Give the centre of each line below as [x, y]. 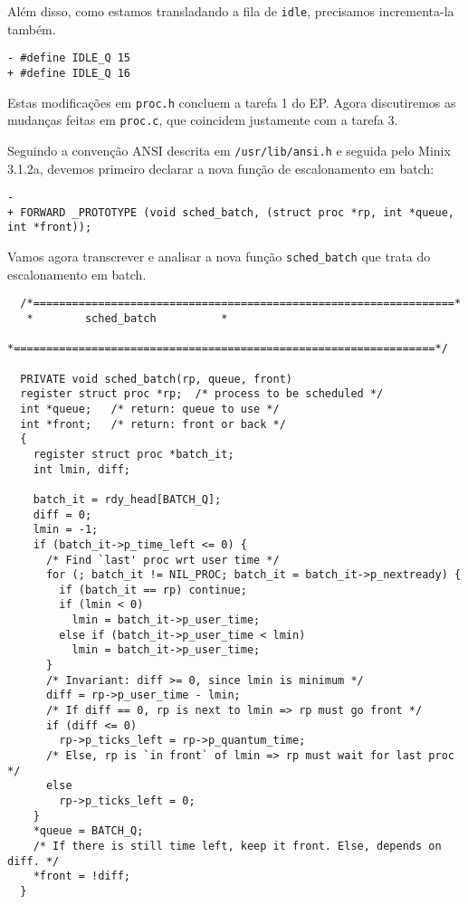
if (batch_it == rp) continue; [153, 590]
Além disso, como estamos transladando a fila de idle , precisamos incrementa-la [231, 11]
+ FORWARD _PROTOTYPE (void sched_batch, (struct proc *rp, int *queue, [231, 212]
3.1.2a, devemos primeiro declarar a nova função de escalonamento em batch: [221, 168]
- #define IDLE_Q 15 [69, 58]
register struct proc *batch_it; [134, 454]
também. [32, 29]
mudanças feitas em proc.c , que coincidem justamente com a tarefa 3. [203, 120]
